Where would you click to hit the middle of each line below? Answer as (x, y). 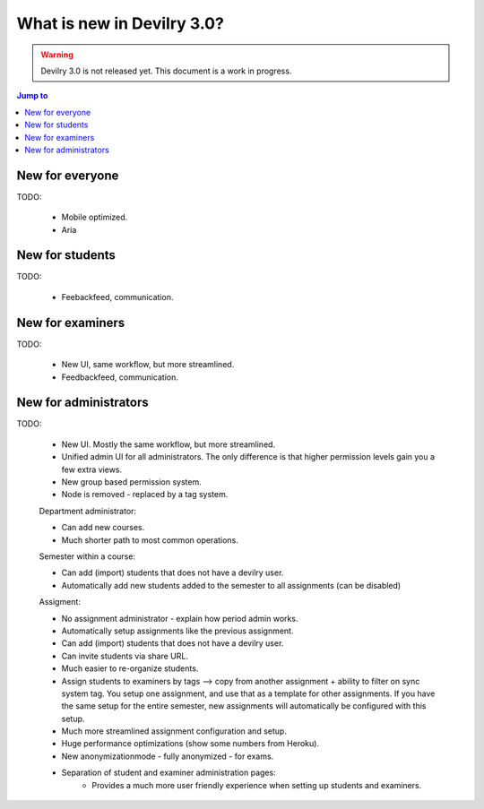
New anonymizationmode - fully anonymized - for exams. (168, 756)
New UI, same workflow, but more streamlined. (148, 365)
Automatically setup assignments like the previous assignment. (177, 631)
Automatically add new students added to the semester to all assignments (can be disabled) (231, 585)
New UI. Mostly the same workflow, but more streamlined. (169, 444)
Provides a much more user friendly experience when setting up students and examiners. (257, 785)
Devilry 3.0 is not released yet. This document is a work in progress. (166, 71)
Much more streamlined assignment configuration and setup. (174, 731)
